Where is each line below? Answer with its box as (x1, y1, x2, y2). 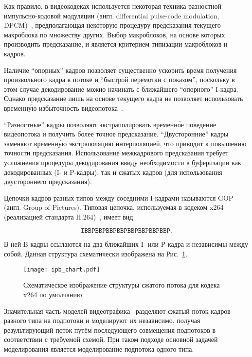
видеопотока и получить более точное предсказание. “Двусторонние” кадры (4, 129, 229, 139)
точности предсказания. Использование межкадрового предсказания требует (4, 148, 229, 158)
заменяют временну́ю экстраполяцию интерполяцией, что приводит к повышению (4, 138, 247, 148)
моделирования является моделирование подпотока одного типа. (4, 343, 194, 354)
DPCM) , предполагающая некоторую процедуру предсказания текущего (4, 20, 221, 30)
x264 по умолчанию (23, 289, 82, 299)
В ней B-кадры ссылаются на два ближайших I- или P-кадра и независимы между (4, 239, 249, 249)
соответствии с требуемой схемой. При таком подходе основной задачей (4, 334, 218, 344)
